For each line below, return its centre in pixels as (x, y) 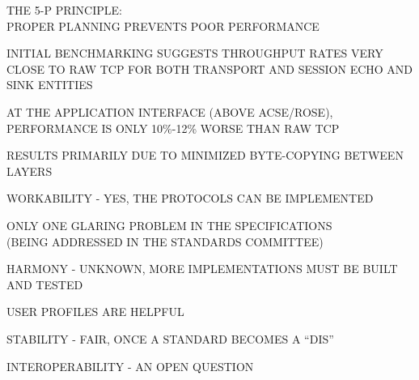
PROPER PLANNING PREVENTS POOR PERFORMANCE (163, 26)
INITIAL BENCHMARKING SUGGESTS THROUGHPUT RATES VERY (195, 53)
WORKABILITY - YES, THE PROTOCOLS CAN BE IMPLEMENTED (190, 198)
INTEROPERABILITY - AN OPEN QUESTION (130, 366)
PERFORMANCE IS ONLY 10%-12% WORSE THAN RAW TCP (173, 128)
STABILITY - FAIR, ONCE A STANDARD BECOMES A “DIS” (170, 338)
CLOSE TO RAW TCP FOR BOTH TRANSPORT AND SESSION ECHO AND (210, 68)
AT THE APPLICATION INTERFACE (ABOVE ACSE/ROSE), (170, 111)
